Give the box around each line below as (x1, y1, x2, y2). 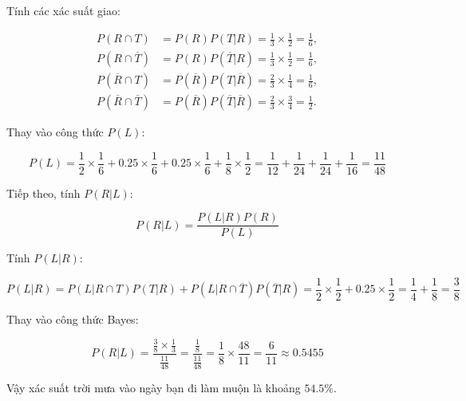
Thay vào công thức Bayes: (6, 311, 139, 328)
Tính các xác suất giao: (6, 2, 120, 18)
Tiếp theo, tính (6, 184, 81, 201)
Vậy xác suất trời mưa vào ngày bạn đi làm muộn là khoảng (6, 379, 301, 396)
